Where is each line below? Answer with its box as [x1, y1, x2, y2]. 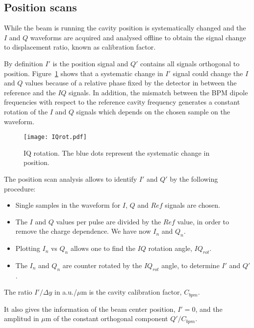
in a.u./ [54, 287, 77, 297]
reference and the [4, 87, 56, 97]
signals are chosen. [165, 200, 220, 210]
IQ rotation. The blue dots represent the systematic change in [24, 147, 210, 158]
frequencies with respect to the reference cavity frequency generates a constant [4, 97, 240, 107]
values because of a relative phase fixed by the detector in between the [25, 78, 237, 88]
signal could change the [173, 68, 243, 78]
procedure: [4, 183, 36, 193]
